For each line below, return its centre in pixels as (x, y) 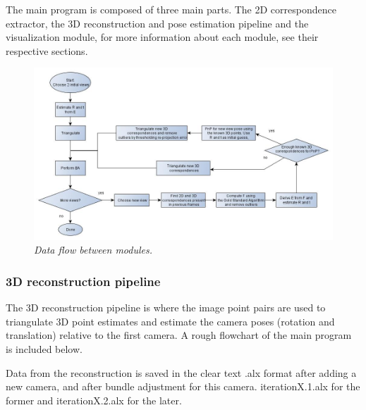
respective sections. (47, 50)
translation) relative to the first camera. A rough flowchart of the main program (179, 335)
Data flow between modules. (93, 250)
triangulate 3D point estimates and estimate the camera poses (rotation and (170, 321)
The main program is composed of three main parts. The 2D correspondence (171, 9)
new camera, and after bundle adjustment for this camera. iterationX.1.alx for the (183, 386)
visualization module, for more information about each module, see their (162, 37)
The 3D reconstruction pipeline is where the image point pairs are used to (166, 307)
